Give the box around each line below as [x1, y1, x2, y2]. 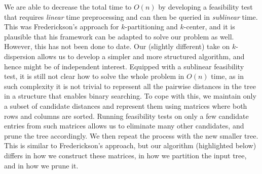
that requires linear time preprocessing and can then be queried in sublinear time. [4, 11, 258, 22]
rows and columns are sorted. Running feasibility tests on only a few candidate [4, 110, 249, 121]
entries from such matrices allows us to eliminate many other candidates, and [4, 120, 244, 131]
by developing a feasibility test [158, 2, 253, 12]
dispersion [4, 51, 35, 61]
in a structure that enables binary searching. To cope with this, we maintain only [4, 91, 256, 101]
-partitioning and [125, 21, 178, 32]
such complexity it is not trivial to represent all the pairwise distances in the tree [4, 80, 256, 91]
